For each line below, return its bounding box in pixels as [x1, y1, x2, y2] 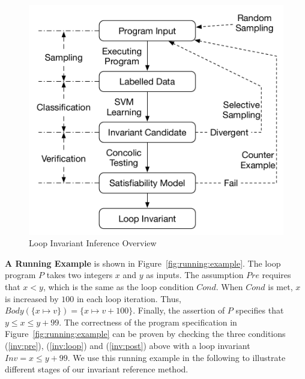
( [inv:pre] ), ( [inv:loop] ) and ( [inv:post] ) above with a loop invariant [5, 339, 250, 351]
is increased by [5, 292, 59, 305]
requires [262, 268, 291, 281]
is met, [268, 280, 293, 293]
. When [216, 280, 243, 293]
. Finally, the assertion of [133, 304, 225, 317]
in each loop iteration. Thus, [76, 292, 181, 305]
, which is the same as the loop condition [43, 280, 194, 293]
